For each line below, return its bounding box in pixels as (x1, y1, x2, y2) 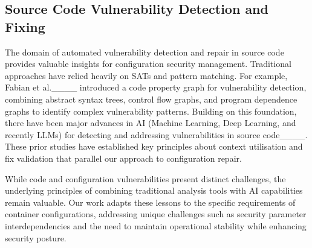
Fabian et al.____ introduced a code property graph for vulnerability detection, (5, 81, 307, 94)
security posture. (5, 231, 67, 244)
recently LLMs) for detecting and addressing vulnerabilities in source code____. (5, 128, 308, 141)
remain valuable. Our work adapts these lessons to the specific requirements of (5, 196, 296, 208)
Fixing (5, 17, 45, 36)
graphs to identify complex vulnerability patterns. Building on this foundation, (5, 104, 297, 117)
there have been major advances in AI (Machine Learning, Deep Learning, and (5, 116, 296, 129)
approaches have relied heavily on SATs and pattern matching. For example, (5, 69, 288, 81)
